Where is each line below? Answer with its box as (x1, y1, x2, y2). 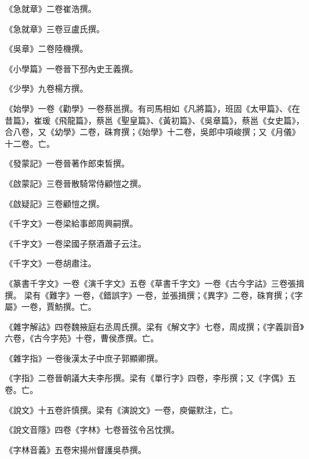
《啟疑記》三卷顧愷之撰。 (5, 197, 105, 209)
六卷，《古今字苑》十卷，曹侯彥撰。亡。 (5, 332, 159, 344)
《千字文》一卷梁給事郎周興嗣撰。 (5, 217, 138, 229)
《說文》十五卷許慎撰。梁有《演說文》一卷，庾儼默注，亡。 (5, 403, 238, 416)
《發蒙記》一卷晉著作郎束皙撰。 (5, 157, 130, 169)
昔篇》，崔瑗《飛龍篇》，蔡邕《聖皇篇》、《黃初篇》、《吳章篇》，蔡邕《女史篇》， (5, 114, 304, 126)
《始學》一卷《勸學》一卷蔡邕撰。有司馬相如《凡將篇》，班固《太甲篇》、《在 (5, 102, 300, 114)
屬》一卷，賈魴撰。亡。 (5, 300, 96, 313)
